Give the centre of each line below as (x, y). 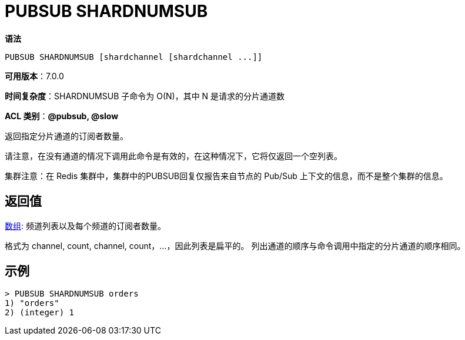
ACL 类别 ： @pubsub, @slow (62, 116)
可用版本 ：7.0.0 (34, 76)
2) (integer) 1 (40, 313)
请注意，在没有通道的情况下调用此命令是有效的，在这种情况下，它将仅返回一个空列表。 (173, 156)
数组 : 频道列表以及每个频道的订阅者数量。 (85, 225)
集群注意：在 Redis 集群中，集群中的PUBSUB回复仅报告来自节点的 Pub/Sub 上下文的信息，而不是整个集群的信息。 (226, 176)
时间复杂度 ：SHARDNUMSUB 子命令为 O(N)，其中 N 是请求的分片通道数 (145, 96)
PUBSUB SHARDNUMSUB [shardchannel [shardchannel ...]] (134, 57)
